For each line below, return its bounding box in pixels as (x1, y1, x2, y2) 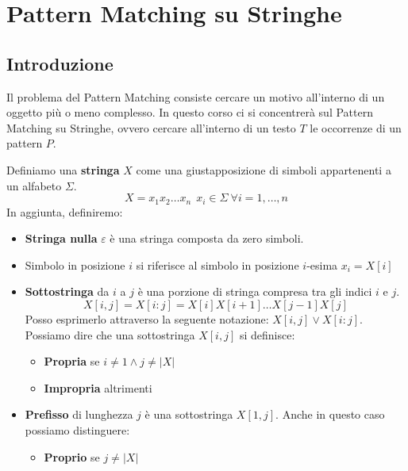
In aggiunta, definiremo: (6, 203, 123, 220)
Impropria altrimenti (44, 379, 152, 396)
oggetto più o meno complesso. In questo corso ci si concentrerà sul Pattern (6, 104, 373, 121)
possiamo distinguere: (25, 421, 130, 438)
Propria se (44, 353, 100, 370)
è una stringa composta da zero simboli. (110, 230, 304, 247)
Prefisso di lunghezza (25, 406, 133, 423)
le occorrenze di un (310, 119, 402, 136)
